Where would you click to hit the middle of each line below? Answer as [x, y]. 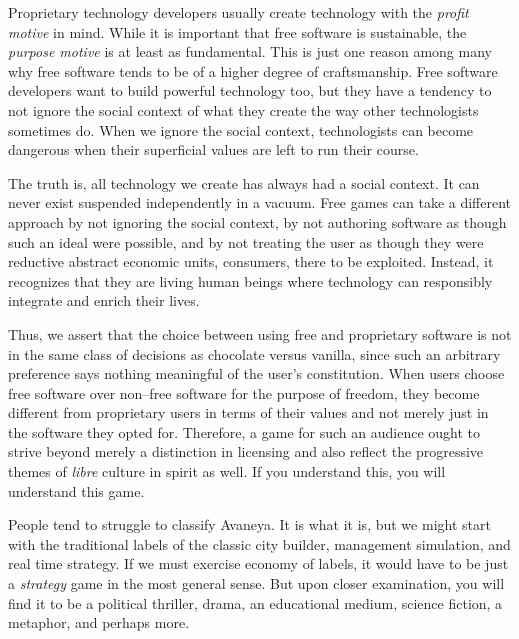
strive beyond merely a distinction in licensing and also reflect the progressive [246, 451]
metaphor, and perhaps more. [99, 622]
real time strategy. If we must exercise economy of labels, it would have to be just [258, 563]
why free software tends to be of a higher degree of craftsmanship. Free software [253, 70]
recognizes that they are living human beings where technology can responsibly [250, 280]
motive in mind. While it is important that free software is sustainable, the [237, 31]
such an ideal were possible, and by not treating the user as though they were [246, 241]
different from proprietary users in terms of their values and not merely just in [248, 412]
